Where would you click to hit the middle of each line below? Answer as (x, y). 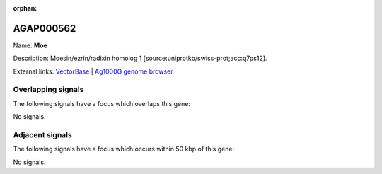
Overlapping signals (48, 90)
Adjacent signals (42, 134)
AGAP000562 (45, 28)
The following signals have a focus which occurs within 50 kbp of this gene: (124, 149)
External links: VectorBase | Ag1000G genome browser (93, 71)
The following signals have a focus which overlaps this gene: (102, 103)
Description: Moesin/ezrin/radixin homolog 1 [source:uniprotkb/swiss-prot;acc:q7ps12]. (140, 58)
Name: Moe (30, 45)
